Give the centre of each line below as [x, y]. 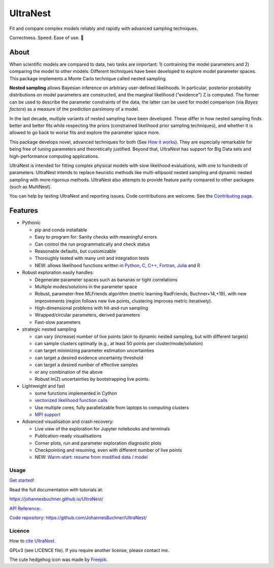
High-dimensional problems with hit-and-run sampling [91, 308]
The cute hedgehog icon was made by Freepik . [59, 559]
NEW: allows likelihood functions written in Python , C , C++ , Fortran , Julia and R [117, 265]
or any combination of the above [69, 372]
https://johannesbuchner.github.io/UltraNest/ [56, 499]
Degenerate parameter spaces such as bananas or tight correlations [106, 280]
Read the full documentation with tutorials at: [56, 489]
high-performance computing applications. [54, 156]
